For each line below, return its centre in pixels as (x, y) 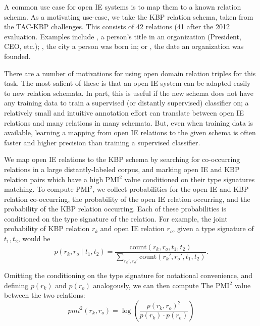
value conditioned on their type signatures (190, 179)
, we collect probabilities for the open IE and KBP (171, 189)
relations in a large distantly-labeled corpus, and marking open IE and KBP (122, 169)
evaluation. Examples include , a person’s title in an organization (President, (123, 36)
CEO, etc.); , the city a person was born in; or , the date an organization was (124, 46)
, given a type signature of (213, 228)
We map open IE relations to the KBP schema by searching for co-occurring (122, 159)
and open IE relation (132, 228)
